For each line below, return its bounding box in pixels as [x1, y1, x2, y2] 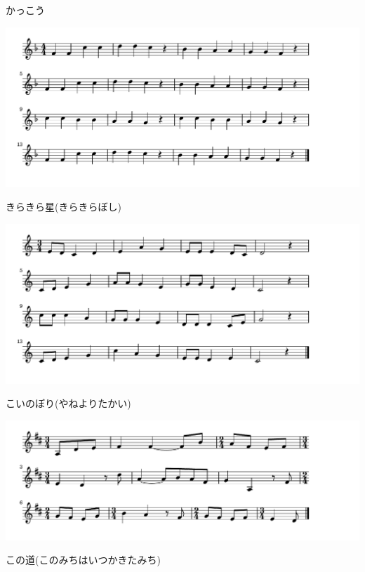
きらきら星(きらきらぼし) [6, 199, 121, 214]
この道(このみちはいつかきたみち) [6, 552, 161, 567]
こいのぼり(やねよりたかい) [6, 396, 131, 411]
